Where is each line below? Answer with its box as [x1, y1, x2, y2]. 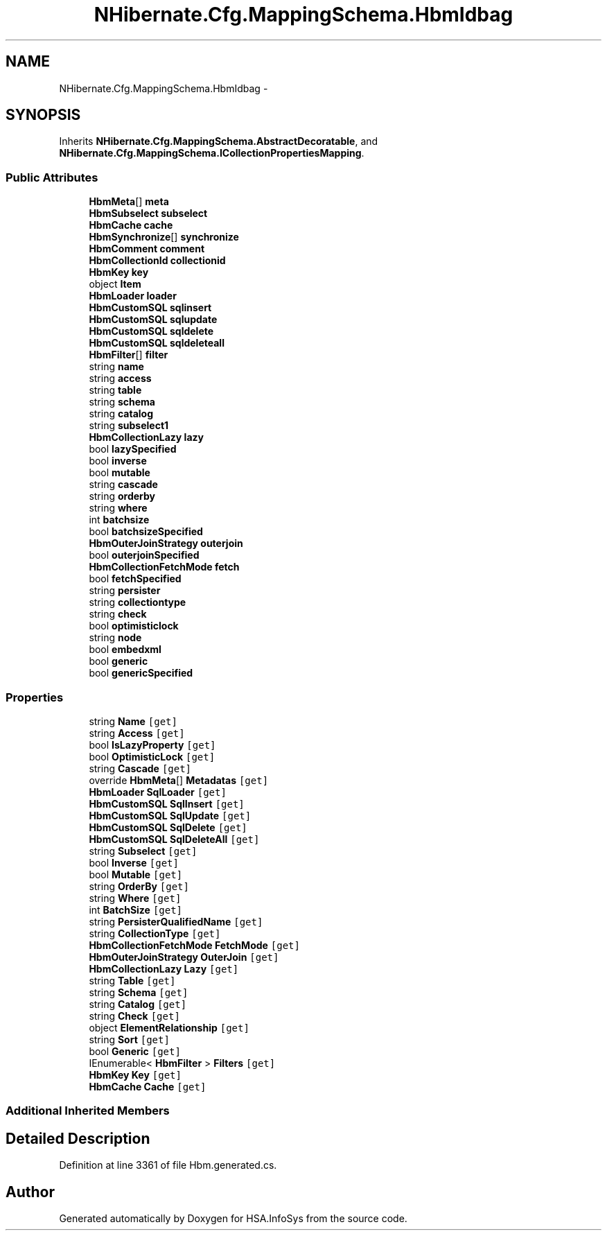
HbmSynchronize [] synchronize [89, 231, 239, 243]
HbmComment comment [89, 243, 205, 255]
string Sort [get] [89, 1033, 170, 1045]
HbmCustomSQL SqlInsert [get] [89, 797, 245, 810]
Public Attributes [6, 170, 98, 184]
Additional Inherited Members [6, 1104, 170, 1118]
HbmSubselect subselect [89, 207, 208, 220]
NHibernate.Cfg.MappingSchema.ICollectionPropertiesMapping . [59, 147, 364, 159]
